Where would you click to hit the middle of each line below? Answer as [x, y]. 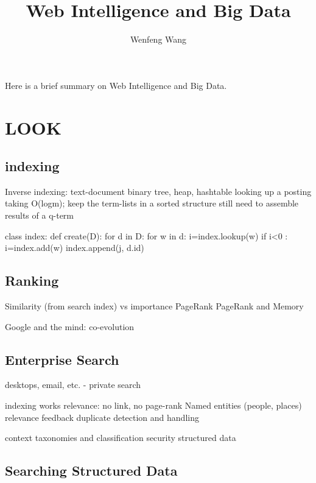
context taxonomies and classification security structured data [121, 438]
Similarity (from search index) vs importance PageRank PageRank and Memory [154, 306]
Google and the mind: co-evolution [70, 326]
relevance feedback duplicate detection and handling [102, 417]
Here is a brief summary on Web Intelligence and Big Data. [116, 85]
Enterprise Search [62, 359]
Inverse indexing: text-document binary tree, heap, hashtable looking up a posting [158, 191]
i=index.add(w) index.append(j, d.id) [75, 248]
